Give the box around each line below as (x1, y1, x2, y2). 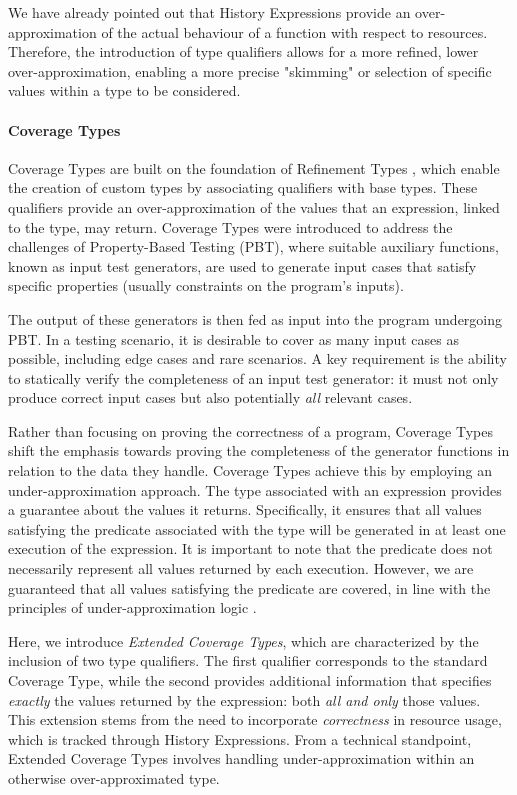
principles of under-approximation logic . (8, 597, 257, 618)
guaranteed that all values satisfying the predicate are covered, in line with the (8, 577, 491, 598)
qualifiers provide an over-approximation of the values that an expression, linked (8, 196, 500, 217)
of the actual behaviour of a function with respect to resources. (101, 21, 488, 42)
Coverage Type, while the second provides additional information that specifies (8, 670, 492, 691)
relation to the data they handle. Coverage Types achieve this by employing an (8, 460, 492, 481)
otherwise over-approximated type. (8, 767, 220, 788)
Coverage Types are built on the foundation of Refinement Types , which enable (8, 157, 500, 178)
